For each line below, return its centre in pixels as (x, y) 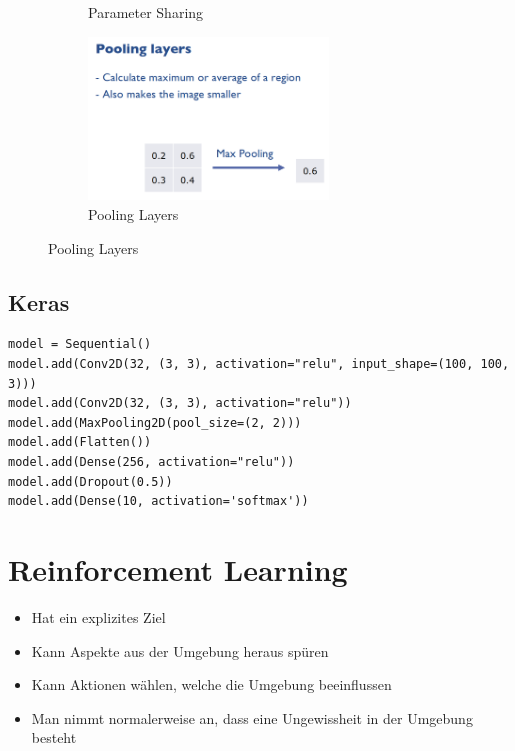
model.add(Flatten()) (80, 442)
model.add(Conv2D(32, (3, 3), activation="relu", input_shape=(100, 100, (259, 364)
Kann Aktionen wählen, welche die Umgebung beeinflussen (211, 684)
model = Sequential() (80, 344)
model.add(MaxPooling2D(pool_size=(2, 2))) (155, 422)
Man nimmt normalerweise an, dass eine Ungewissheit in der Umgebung (252, 717)
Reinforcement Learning (178, 569)
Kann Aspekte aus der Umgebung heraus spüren (180, 650)
